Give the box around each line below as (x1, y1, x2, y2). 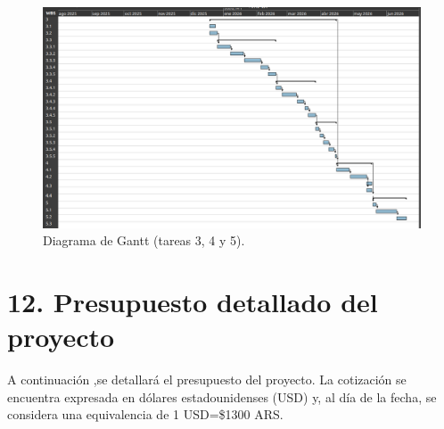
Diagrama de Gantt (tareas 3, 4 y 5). (43, 231, 245, 250)
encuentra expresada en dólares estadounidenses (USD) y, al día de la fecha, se (7, 387, 437, 406)
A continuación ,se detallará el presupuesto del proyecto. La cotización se (7, 370, 407, 389)
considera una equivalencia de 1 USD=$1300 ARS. (7, 405, 284, 424)
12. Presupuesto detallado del (7, 283, 378, 319)
